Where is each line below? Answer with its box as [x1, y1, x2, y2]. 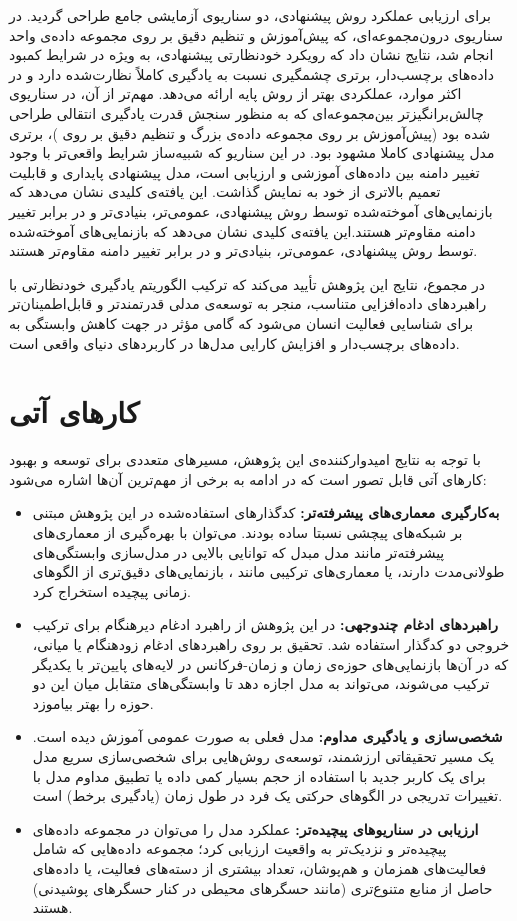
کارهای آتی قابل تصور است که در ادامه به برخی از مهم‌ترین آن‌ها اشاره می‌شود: [9, 468, 487, 489]
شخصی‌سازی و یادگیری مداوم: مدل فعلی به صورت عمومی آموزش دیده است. [32, 726, 503, 747]
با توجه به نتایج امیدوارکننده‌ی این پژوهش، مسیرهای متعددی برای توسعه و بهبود [9, 449, 481, 470]
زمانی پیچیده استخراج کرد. [32, 580, 192, 601]
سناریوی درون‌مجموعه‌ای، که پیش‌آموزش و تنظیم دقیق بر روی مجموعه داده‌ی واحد [9, 24, 503, 45]
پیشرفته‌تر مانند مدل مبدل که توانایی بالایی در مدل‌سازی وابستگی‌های [32, 541, 445, 562]
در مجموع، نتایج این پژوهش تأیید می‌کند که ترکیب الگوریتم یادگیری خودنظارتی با [9, 273, 486, 294]
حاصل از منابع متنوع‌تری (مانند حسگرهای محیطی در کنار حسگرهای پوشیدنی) [32, 877, 493, 898]
